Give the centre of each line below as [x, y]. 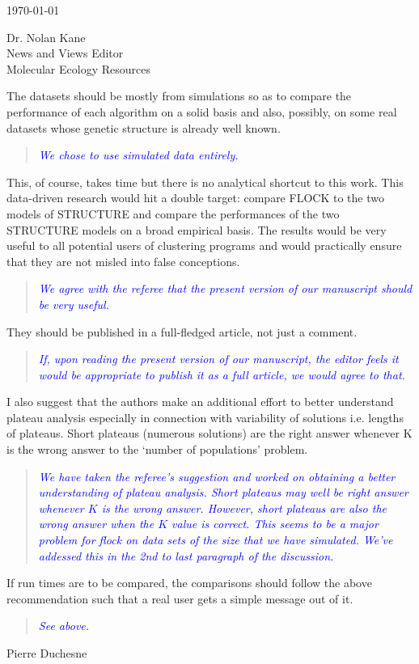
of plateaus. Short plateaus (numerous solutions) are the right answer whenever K [209, 433]
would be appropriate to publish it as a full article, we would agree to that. [222, 374]
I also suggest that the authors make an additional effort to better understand [200, 402]
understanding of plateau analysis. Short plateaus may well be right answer [223, 492]
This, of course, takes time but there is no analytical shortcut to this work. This [205, 182]
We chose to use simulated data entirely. [138, 155]
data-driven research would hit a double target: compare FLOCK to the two [195, 198]
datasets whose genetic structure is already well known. [144, 127]
